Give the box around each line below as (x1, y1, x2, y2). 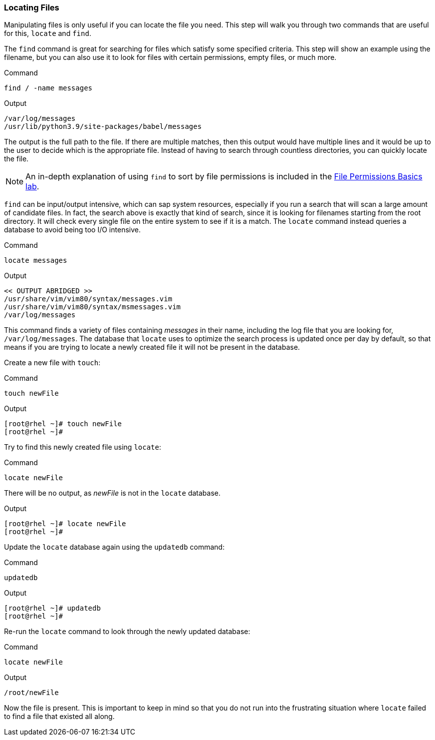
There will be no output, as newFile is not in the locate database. (4, 489, 220, 498)
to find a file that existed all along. (4, 712, 115, 721)
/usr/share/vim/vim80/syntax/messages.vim (4, 295, 173, 303)
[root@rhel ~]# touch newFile (4, 420, 122, 428)
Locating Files (4, 2, 59, 12)
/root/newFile (4, 689, 59, 697)
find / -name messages (4, 84, 93, 92)
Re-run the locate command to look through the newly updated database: (4, 627, 250, 636)
